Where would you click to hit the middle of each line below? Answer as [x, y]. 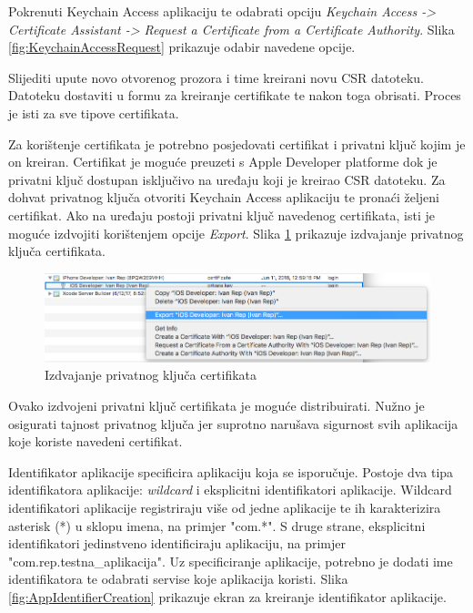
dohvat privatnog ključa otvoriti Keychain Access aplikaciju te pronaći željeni [224, 197]
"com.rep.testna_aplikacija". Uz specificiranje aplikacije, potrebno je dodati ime [231, 561]
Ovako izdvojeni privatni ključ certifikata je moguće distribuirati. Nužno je [216, 406]
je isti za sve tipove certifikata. [94, 112]
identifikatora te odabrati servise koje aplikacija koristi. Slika [178, 579]
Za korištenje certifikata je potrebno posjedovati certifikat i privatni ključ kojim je [237, 143]
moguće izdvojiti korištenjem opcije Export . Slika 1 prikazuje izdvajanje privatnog [236, 233]
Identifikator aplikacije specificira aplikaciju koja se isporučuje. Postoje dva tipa [231, 471]
